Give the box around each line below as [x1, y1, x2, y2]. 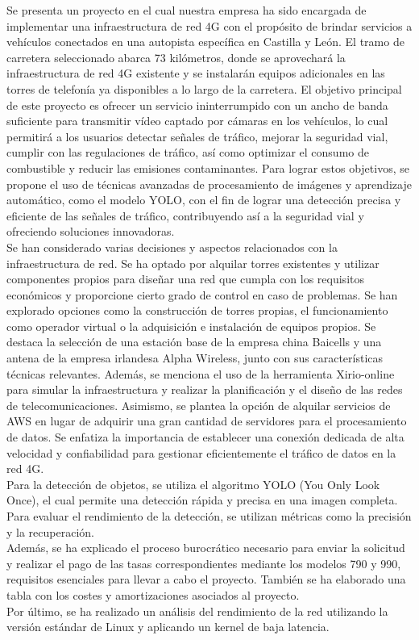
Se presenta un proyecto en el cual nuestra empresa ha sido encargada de [6, 2, 367, 18]
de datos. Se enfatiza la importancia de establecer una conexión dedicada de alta [6, 429, 404, 445]
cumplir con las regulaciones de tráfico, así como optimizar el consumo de [6, 144, 369, 161]
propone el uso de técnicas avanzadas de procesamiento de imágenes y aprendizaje [6, 175, 412, 192]
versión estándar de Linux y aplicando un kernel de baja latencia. [6, 618, 330, 635]
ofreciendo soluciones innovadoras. [6, 223, 175, 240]
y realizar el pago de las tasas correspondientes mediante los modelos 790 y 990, [6, 554, 401, 571]
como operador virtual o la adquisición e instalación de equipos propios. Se [6, 317, 376, 334]
